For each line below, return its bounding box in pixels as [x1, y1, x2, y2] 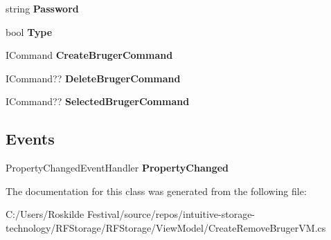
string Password [6, 1, 79, 15]
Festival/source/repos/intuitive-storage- [87, 207, 256, 221]
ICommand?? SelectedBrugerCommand [6, 94, 190, 109]
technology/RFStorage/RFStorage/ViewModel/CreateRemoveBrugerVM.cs [6, 220, 326, 234]
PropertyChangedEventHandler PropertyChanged [6, 160, 229, 175]
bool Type [6, 24, 53, 39]
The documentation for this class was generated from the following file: [6, 183, 307, 198]
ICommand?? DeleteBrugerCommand [6, 71, 181, 85]
